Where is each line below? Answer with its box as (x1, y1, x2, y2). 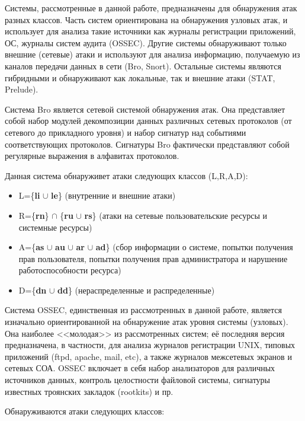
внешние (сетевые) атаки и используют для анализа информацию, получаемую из (5, 48, 300, 60)
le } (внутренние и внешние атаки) (51, 189, 176, 202)
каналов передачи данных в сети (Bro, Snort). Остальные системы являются (5, 59, 281, 72)
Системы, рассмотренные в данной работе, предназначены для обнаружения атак (5, 2, 297, 14)
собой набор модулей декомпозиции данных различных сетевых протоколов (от (5, 114, 292, 127)
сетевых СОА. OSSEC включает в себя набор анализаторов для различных (5, 362, 275, 374)
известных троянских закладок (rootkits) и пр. (5, 385, 174, 397)
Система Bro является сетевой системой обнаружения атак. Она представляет (5, 103, 285, 115)
